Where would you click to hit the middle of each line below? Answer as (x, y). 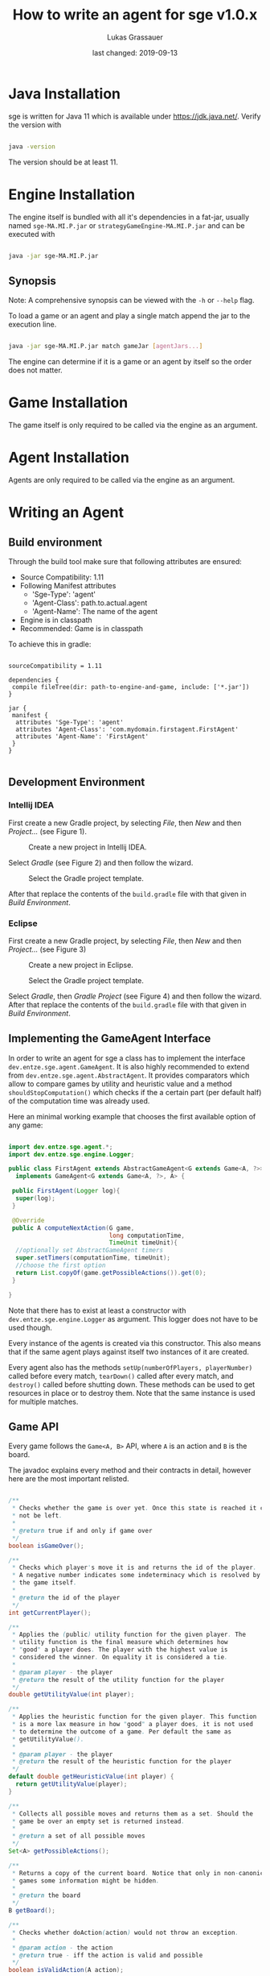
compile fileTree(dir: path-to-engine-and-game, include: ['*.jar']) (131, 687)
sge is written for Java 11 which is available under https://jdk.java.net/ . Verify (135, 116)
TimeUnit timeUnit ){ (143, 1243)
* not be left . (37, 1516)
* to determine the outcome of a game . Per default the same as (121, 1731)
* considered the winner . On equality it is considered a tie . (120, 1658)
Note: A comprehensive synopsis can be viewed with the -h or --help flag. (131, 301)
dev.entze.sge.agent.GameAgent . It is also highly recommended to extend (129, 1066)
